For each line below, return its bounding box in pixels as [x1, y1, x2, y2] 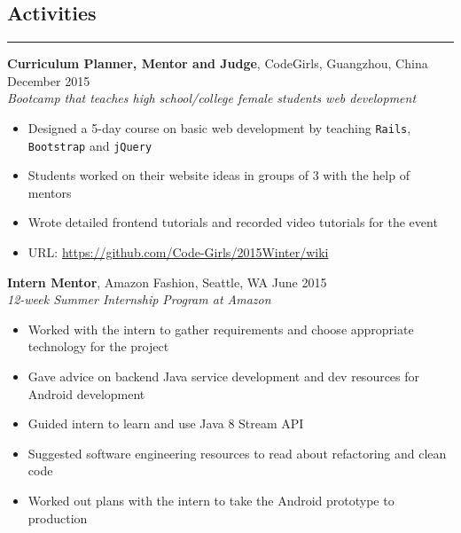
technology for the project [27, 337, 169, 356]
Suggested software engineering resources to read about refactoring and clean [27, 443, 447, 462]
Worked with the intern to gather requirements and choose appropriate [27, 319, 414, 338]
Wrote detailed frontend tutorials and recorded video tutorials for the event [27, 213, 438, 231]
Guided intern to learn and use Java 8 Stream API [27, 414, 304, 433]
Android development [27, 384, 145, 403]
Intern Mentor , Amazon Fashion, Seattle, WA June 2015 [7, 272, 327, 291]
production [27, 508, 88, 527]
